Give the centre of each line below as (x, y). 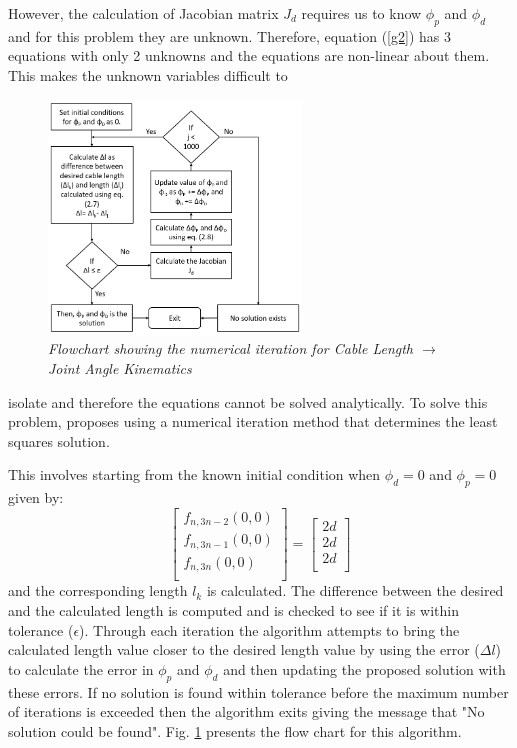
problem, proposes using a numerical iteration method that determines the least (253, 421)
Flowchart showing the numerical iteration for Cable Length (231, 348)
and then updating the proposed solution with (364, 668)
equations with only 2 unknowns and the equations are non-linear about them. (249, 55)
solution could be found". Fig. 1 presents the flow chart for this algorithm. (235, 730)
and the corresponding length (98, 590)
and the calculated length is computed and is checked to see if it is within (233, 609)
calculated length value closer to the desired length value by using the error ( (244, 649)
